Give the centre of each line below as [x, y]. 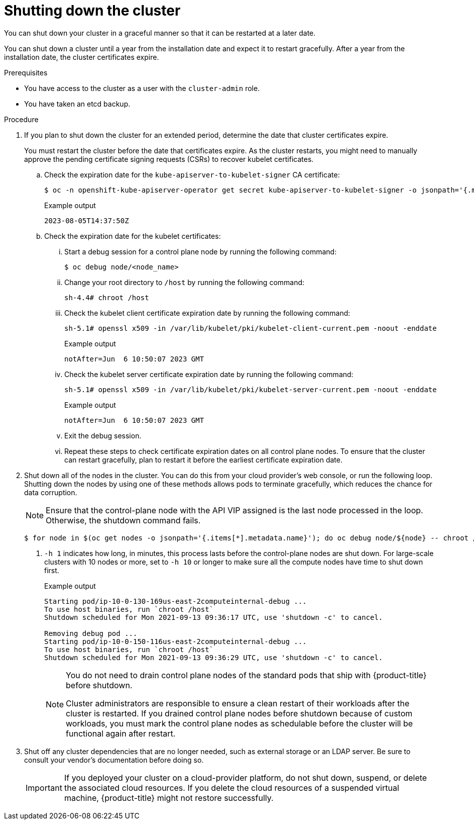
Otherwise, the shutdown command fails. [123, 520]
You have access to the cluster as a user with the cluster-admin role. [142, 88]
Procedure [21, 119]
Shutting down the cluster [92, 11]
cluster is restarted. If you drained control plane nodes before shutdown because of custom [239, 713]
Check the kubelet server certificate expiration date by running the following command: [209, 374]
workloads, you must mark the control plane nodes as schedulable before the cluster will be [240, 723]
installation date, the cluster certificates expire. [82, 57]
